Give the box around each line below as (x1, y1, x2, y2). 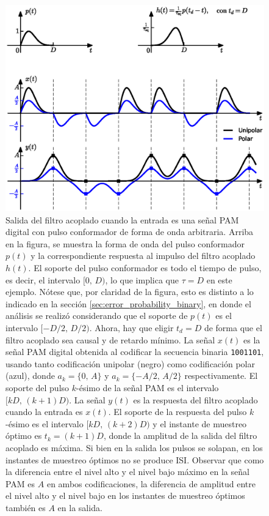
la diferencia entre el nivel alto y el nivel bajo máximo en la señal (5, 465, 249, 478)
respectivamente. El (184, 369, 258, 382)
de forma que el (204, 321, 262, 334)
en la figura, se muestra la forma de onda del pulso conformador (5, 237, 245, 250)
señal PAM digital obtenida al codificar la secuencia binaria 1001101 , (5, 345, 264, 358)
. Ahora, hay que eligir (89, 321, 174, 334)
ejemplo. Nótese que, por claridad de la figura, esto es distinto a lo (5, 285, 254, 298)
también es (5, 501, 46, 514)
